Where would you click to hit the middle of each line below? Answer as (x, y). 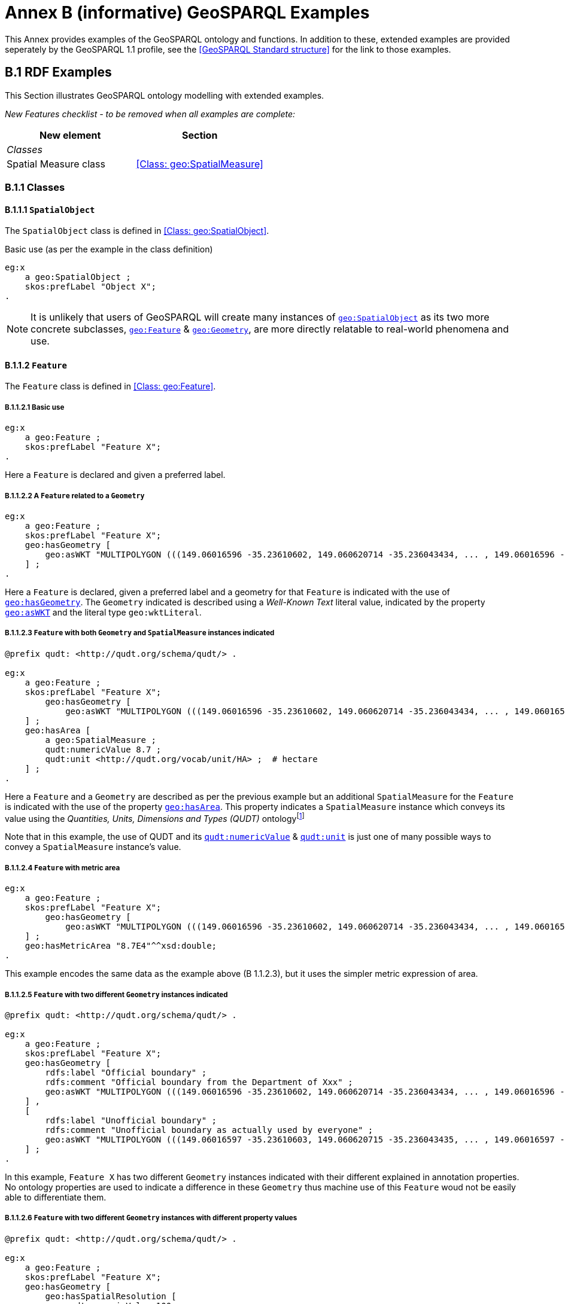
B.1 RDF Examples (58, 72)
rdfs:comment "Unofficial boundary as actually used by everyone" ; (209, 1130)
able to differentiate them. (56, 1197)
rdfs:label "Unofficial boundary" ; (131, 1120)
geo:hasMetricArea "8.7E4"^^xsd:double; (121, 946)
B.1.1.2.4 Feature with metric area (63, 868)
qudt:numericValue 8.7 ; (103, 749)
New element (70, 135)
